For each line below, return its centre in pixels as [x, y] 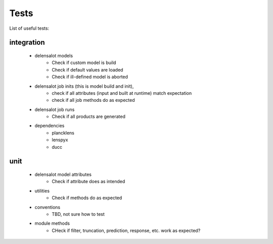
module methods [52, 223]
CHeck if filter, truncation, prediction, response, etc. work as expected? [126, 230]
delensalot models [54, 55]
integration [27, 43]
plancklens [63, 133]
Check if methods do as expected [87, 198]
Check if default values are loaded [87, 70]
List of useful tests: [29, 28]
